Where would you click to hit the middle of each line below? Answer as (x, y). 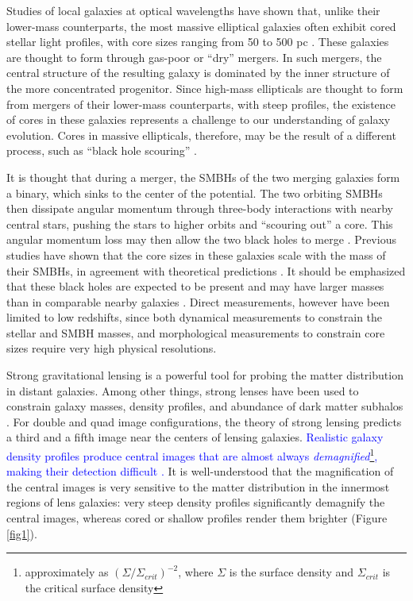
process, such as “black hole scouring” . (102, 150)
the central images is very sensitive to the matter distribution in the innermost (198, 486)
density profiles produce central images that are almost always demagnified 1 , (192, 455)
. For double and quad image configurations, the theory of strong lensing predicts (204, 421)
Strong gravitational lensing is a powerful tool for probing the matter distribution (205, 375)
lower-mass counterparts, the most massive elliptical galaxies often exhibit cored (201, 26)
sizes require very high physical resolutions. (112, 348)
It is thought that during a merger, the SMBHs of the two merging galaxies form (203, 177)
